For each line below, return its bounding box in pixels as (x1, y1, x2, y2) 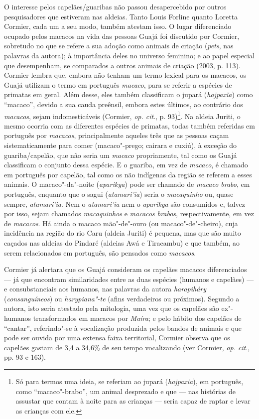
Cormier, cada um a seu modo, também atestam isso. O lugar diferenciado (4, 21, 232, 31)
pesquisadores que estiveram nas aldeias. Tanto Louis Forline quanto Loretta (4, 11, 238, 21)
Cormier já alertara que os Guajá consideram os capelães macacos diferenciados (4, 264, 247, 275)
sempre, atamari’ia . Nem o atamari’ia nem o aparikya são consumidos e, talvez (4, 198, 245, 209)
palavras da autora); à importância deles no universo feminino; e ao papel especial (4, 50, 255, 60)
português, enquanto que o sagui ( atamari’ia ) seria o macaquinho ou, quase (4, 188, 234, 199)
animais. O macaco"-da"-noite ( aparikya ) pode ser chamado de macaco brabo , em (4, 179, 250, 189)
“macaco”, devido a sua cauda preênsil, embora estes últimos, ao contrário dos (4, 99, 243, 109)
